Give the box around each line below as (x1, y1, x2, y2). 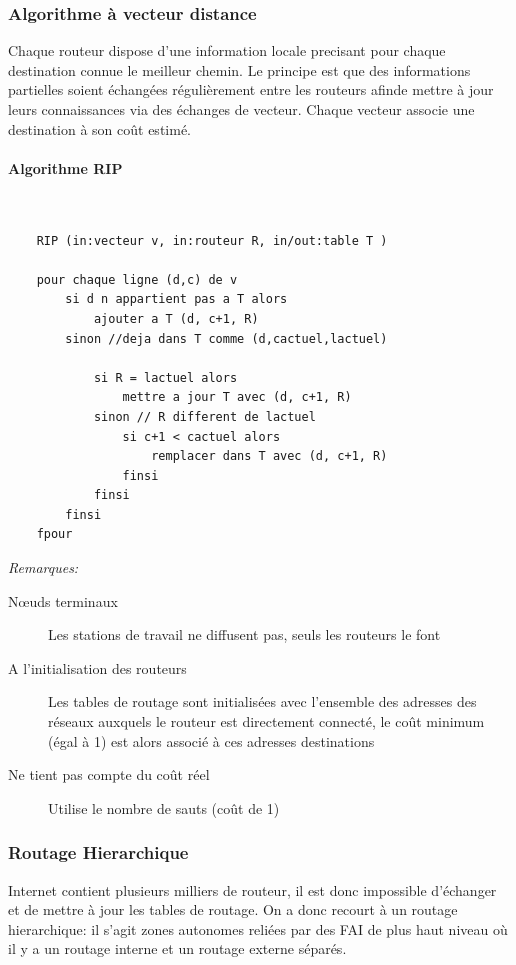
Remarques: (8, 557, 79, 578)
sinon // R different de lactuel (93, 409, 316, 424)
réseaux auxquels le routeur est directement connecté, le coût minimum (48, 711, 485, 732)
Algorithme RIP (8, 157, 123, 178)
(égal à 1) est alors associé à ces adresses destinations (48, 730, 375, 751)
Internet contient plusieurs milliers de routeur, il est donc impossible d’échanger (8, 879, 497, 900)
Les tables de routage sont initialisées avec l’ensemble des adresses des (48, 691, 477, 712)
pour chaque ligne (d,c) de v (36, 272, 238, 287)
